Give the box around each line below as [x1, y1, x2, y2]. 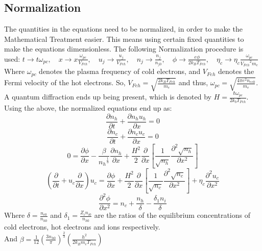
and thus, [178, 77, 208, 88]
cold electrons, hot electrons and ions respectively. [4, 221, 160, 232]
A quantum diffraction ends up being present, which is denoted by [4, 91, 211, 102]
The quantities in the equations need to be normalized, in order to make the [4, 23, 243, 34]
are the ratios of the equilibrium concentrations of [94, 210, 250, 220]
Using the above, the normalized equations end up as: [4, 103, 172, 113]
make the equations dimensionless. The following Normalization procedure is [4, 43, 244, 54]
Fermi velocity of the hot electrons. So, [4, 77, 126, 88]
